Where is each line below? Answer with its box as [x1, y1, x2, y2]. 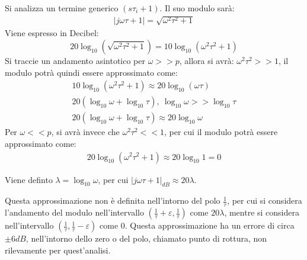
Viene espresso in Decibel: [5, 27, 99, 39]
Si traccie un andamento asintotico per [5, 54, 145, 67]
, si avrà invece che [51, 126, 120, 138]
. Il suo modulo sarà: [159, 2, 235, 14]
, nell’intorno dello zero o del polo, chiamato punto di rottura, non [25, 232, 267, 245]
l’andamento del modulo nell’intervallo [5, 206, 144, 219]
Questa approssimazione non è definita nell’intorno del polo [5, 194, 220, 207]
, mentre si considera [224, 206, 299, 219]
